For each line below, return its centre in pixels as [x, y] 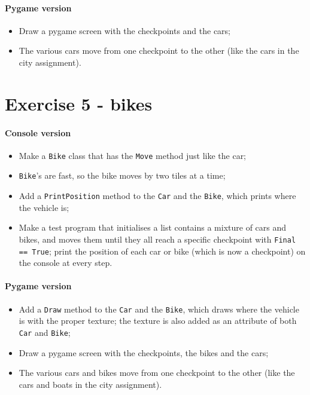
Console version [38, 132]
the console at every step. [66, 263]
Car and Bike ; [45, 332]
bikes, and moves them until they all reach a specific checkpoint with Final [157, 239]
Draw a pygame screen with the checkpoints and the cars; [125, 30]
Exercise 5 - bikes [79, 103]
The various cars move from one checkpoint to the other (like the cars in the [159, 50]
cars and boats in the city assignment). [90, 384]
